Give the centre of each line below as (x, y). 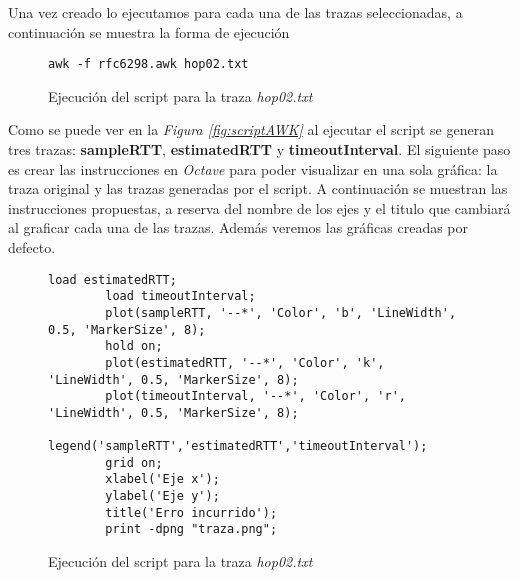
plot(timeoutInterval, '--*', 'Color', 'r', (255, 396)
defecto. (32, 247)
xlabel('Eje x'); (162, 479)
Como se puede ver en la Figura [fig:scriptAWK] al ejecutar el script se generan (251, 129)
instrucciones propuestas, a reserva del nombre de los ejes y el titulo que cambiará (259, 207)
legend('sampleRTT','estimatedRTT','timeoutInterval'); (238, 446)
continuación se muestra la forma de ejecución (149, 31)
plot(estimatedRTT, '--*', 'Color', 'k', (245, 362)
